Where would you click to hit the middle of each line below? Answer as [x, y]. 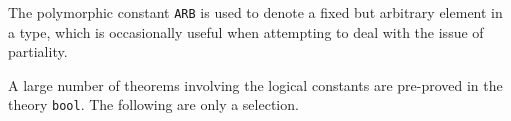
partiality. [38, 51]
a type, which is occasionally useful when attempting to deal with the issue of [246, 31]
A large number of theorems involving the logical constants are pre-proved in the [255, 84]
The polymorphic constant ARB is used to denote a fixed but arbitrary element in [255, 12]
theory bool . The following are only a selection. [153, 104]
